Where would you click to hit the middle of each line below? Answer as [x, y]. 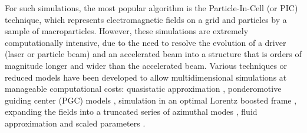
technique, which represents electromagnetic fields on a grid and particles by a [146, 19]
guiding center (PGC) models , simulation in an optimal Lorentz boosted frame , [151, 100]
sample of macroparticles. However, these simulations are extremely [127, 31]
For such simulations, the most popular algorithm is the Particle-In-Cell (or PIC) [151, 8]
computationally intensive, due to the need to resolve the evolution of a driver [146, 42]
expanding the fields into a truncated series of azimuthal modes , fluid [131, 112]
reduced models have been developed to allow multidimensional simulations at [146, 77]
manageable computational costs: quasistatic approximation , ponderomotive [143, 89]
